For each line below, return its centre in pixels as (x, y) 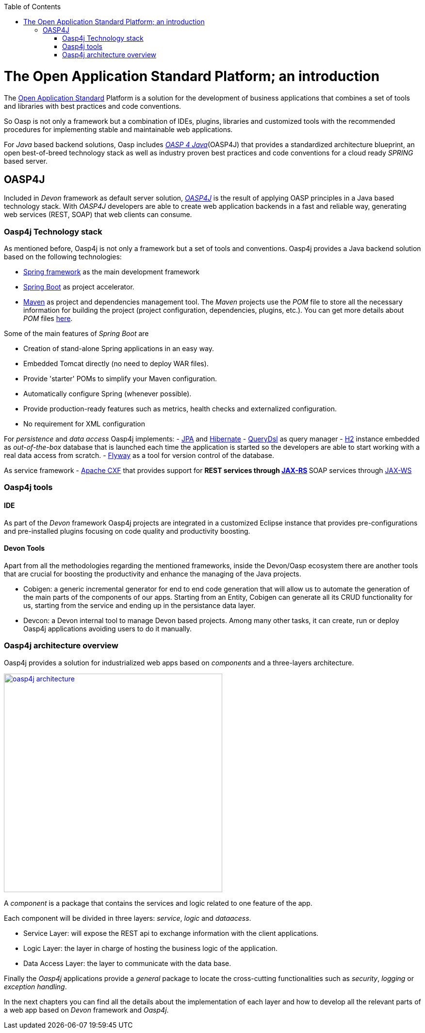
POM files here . (48, 319)
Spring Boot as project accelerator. (79, 287)
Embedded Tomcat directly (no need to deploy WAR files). (116, 364)
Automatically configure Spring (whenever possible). (107, 394)
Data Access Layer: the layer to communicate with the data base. (127, 963)
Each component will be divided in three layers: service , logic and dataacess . (128, 918)
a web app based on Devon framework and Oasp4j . (86, 1010)
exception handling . (35, 986)
